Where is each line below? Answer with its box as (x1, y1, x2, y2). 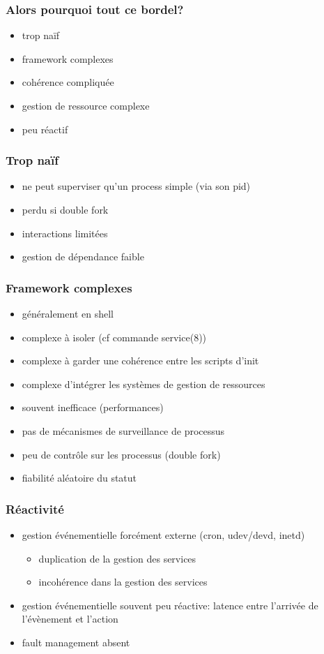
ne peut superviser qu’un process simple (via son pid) (22, 179, 251, 193)
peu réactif (22, 121, 68, 136)
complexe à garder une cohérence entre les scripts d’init (22, 353, 259, 368)
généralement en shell (22, 306, 114, 320)
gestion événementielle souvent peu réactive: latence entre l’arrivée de (22, 597, 318, 612)
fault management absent (22, 634, 130, 649)
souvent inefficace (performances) (22, 400, 164, 415)
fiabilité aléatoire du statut (22, 470, 137, 485)
